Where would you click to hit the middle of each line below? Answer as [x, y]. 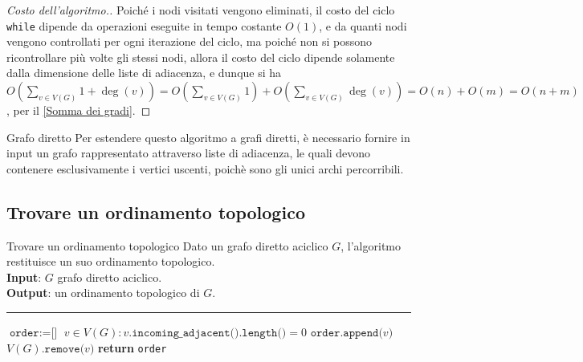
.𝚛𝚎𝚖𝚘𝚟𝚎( [63, 349]
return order [132, 347]
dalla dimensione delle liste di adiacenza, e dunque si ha [144, 73]
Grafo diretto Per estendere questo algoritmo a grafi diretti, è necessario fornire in [208, 137]
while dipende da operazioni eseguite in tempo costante [144, 25]
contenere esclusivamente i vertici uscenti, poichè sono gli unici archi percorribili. [205, 168]
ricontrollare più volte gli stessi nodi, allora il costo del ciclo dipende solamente [201, 57]
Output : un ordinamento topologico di [103, 293]
